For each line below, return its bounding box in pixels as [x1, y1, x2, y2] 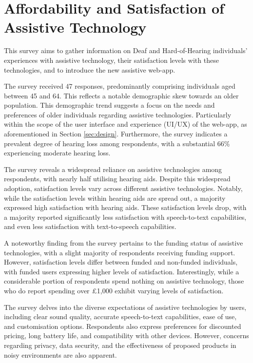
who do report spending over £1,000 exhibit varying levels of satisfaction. [4, 285, 224, 295]
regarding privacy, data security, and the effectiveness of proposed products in [4, 340, 236, 350]
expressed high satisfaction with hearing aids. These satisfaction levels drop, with [4, 202, 247, 212]
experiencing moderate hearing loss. [4, 148, 111, 158]
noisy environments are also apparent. [4, 349, 117, 360]
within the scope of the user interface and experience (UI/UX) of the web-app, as [4, 119, 247, 129]
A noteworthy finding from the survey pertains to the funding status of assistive [4, 238, 243, 248]
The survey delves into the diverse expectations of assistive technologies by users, [4, 302, 247, 312]
